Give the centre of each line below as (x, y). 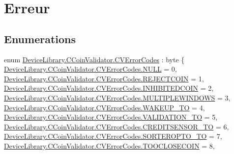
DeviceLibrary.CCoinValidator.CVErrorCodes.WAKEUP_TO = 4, (104, 107)
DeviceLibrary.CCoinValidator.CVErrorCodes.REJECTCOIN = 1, (104, 78)
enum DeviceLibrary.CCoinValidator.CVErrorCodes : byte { (94, 59)
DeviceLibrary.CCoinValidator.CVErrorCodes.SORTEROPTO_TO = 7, (113, 136)
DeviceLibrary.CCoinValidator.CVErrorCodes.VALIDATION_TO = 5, (111, 117)
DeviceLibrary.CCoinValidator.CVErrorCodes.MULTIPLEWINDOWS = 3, (117, 97)
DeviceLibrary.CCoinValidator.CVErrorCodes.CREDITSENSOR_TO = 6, (117, 126)
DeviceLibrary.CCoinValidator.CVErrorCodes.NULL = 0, (90, 69)
